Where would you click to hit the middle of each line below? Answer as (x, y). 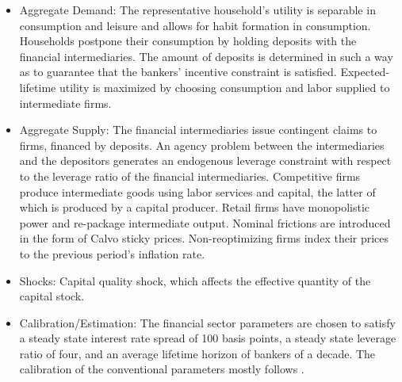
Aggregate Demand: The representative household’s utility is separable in (197, 10)
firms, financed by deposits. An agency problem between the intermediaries (202, 145)
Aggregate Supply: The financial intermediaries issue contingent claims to (198, 130)
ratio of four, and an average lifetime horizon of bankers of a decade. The (197, 353)
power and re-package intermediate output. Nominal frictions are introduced (205, 222)
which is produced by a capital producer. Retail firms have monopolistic (195, 207)
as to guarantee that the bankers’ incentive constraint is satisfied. (178, 72)
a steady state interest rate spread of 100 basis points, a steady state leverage (208, 338)
